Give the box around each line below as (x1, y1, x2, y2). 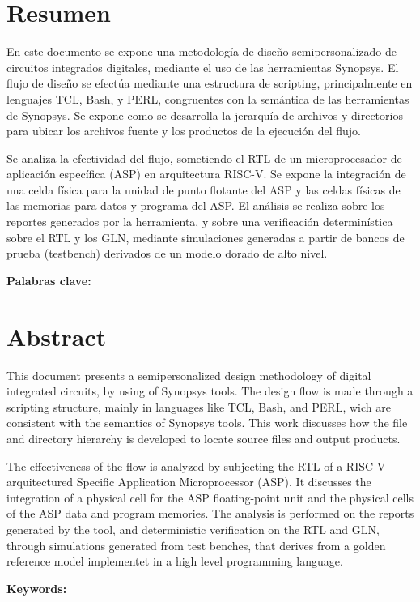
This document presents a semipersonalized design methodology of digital (6, 366, 371, 383)
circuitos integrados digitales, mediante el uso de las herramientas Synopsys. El (6, 58, 399, 75)
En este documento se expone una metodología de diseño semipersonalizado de (6, 43, 397, 60)
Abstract (6, 319, 107, 352)
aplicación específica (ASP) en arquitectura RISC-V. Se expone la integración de (6, 165, 406, 182)
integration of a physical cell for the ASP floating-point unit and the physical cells (6, 489, 414, 506)
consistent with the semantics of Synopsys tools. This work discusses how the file (6, 414, 408, 431)
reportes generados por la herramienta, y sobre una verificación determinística (6, 213, 393, 230)
